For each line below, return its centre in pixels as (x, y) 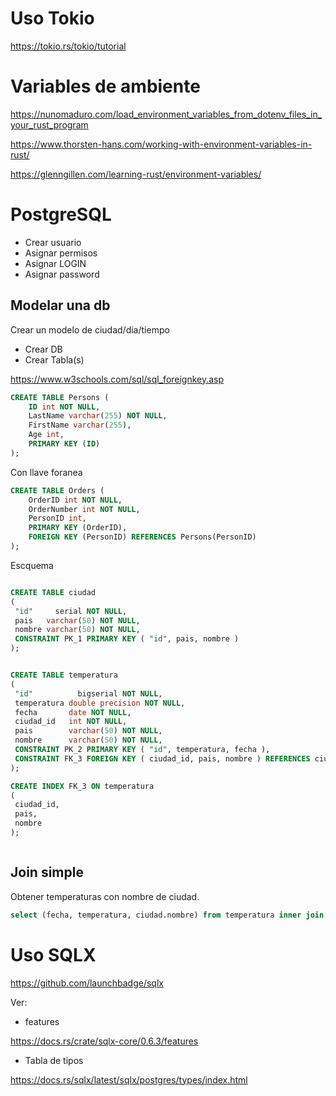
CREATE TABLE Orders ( (57, 490)
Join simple (47, 872)
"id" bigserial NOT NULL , (88, 693)
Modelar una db (60, 305)
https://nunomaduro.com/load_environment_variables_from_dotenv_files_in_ (166, 114)
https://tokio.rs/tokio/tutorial (68, 46)
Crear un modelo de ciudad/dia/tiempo (90, 329)
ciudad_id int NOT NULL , (71, 722)
